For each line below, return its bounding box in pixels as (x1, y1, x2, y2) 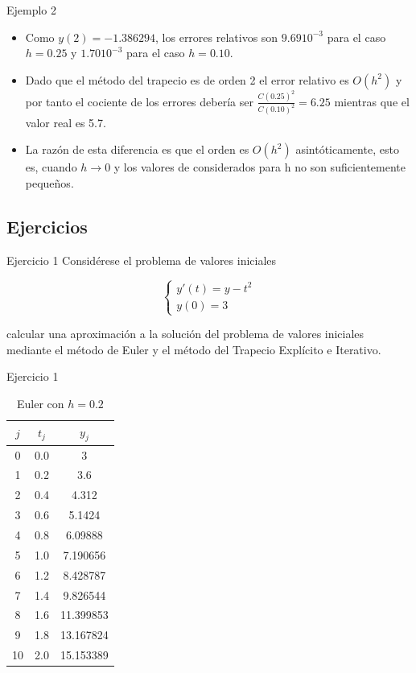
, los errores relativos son (155, 28, 278, 45)
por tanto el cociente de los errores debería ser (25, 93, 253, 109)
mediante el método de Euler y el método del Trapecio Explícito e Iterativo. (6, 341, 381, 357)
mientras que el (334, 93, 410, 109)
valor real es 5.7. (25, 114, 106, 130)
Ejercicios (6, 213, 88, 238)
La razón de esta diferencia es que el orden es (25, 141, 249, 158)
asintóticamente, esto (295, 141, 399, 158)
